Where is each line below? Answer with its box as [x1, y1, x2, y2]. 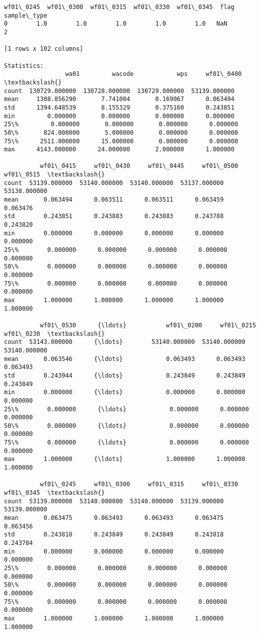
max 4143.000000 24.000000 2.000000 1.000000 [4, 146, 235, 153]
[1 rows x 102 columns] [4, 45, 83, 53]
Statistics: [4, 62, 44, 69]
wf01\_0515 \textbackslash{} [4, 171, 105, 178]
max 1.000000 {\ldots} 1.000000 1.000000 [4, 456, 245, 463]
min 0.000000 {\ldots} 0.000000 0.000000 [4, 389, 245, 396]
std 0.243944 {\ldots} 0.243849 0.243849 [4, 372, 245, 379]
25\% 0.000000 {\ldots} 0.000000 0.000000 [4, 405, 249, 413]
